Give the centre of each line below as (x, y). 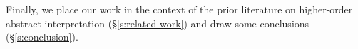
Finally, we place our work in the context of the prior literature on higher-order (179, 9)
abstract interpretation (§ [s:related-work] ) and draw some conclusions (158, 23)
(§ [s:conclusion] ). (42, 37)
